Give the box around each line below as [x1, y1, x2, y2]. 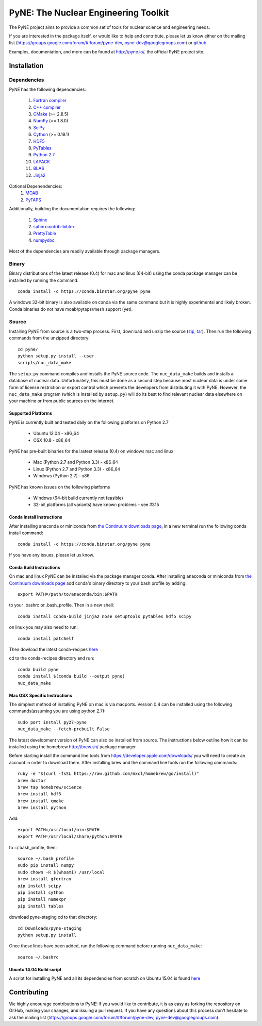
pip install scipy [17, 883, 62, 889]
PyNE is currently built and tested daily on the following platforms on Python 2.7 [9, 419, 169, 425]
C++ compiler [33, 104, 61, 110]
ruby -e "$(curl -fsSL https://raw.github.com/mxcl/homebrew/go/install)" [17, 771, 199, 776]
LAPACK [33, 158, 50, 165]
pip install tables [17, 903, 64, 909]
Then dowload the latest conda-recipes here [9, 646, 98, 653]
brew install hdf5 [17, 791, 62, 797]
